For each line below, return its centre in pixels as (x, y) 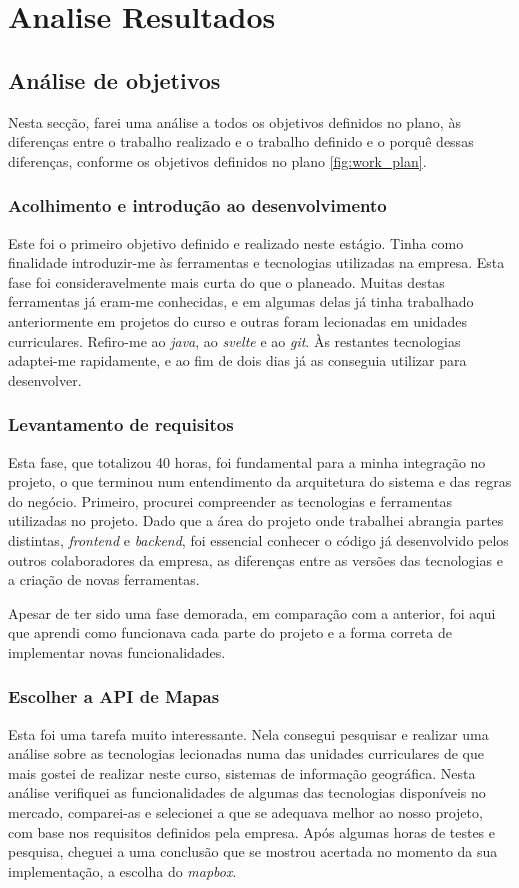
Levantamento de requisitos (121, 424)
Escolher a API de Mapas (114, 696)
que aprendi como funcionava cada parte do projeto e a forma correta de (230, 632)
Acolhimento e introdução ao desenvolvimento (197, 205)
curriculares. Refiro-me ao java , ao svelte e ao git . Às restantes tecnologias (234, 340)
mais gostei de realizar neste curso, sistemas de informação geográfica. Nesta (242, 772)
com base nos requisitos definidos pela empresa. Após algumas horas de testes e (252, 831)
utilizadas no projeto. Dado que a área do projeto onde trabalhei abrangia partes (256, 520)
